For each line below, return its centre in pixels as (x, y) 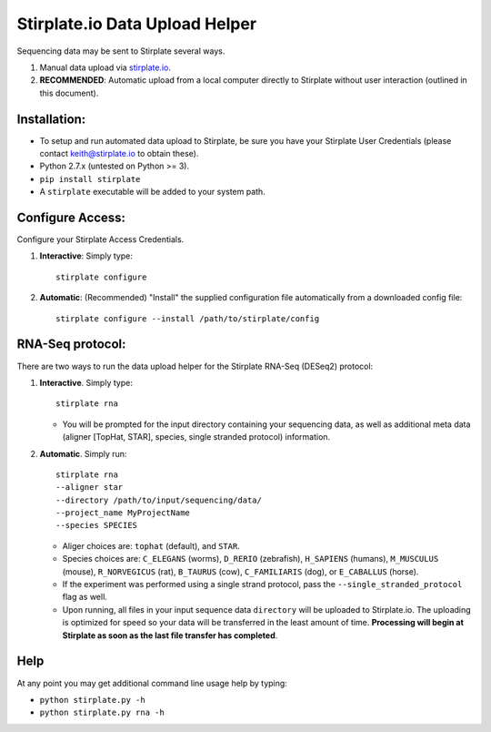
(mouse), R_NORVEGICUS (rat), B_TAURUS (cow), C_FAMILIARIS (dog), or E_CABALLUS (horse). (240, 571)
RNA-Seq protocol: (71, 345)
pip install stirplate (90, 179)
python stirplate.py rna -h (102, 713)
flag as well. (85, 597)
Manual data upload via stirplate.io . (105, 67)
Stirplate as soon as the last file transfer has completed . (170, 635)
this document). (69, 93)
